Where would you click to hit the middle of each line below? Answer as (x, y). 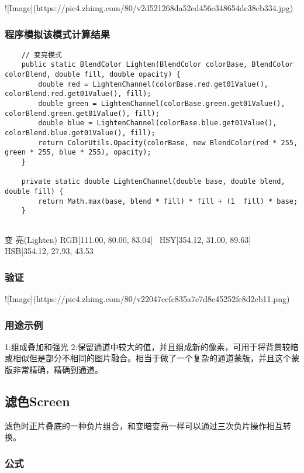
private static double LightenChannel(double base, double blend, (153, 182)
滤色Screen (37, 401)
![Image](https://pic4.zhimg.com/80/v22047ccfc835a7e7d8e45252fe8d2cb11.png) (147, 299)
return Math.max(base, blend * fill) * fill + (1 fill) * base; (168, 201)
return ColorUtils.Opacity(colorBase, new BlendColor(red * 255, (168, 143)
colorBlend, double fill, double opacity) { (93, 75)
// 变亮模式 (42, 55)
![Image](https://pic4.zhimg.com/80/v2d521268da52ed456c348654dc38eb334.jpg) (149, 8)
